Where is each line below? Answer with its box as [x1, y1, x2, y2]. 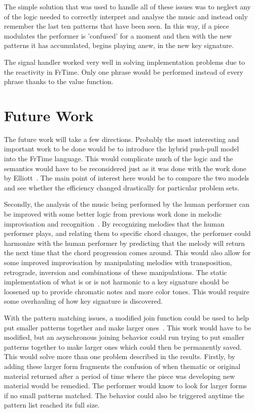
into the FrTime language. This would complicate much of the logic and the [4, 153, 233, 164]
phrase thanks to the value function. [4, 76, 113, 87]
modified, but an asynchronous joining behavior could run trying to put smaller [4, 332, 245, 342]
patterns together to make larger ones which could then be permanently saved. [4, 341, 242, 352]
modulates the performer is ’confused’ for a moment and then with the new [4, 30, 232, 41]
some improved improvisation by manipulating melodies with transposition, [4, 257, 232, 267]
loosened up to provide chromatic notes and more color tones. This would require [4, 286, 250, 296]
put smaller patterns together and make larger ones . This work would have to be [4, 322, 252, 332]
